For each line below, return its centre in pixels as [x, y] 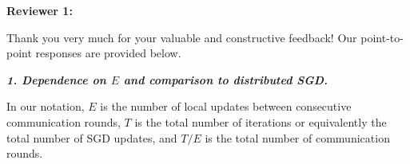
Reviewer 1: [40, 10]
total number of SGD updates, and [92, 137]
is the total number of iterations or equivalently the [261, 121]
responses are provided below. [108, 53]
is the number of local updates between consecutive [226, 106]
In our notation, [46, 106]
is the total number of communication [297, 137]
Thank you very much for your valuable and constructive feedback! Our [182, 37]
